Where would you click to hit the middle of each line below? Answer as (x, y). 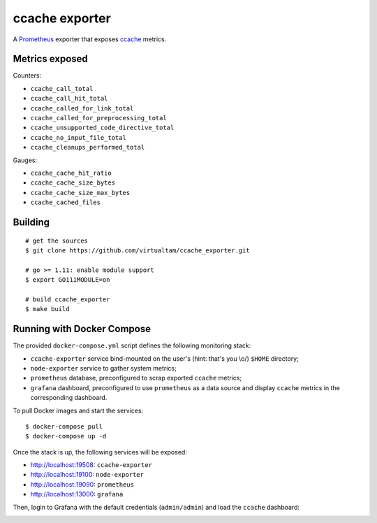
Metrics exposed (51, 59)
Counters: (27, 76)
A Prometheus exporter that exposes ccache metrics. (90, 39)
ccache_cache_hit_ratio (71, 173)
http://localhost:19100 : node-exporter (87, 475)
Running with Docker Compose (82, 329)
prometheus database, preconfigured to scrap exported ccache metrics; (136, 378)
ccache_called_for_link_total (82, 108)
